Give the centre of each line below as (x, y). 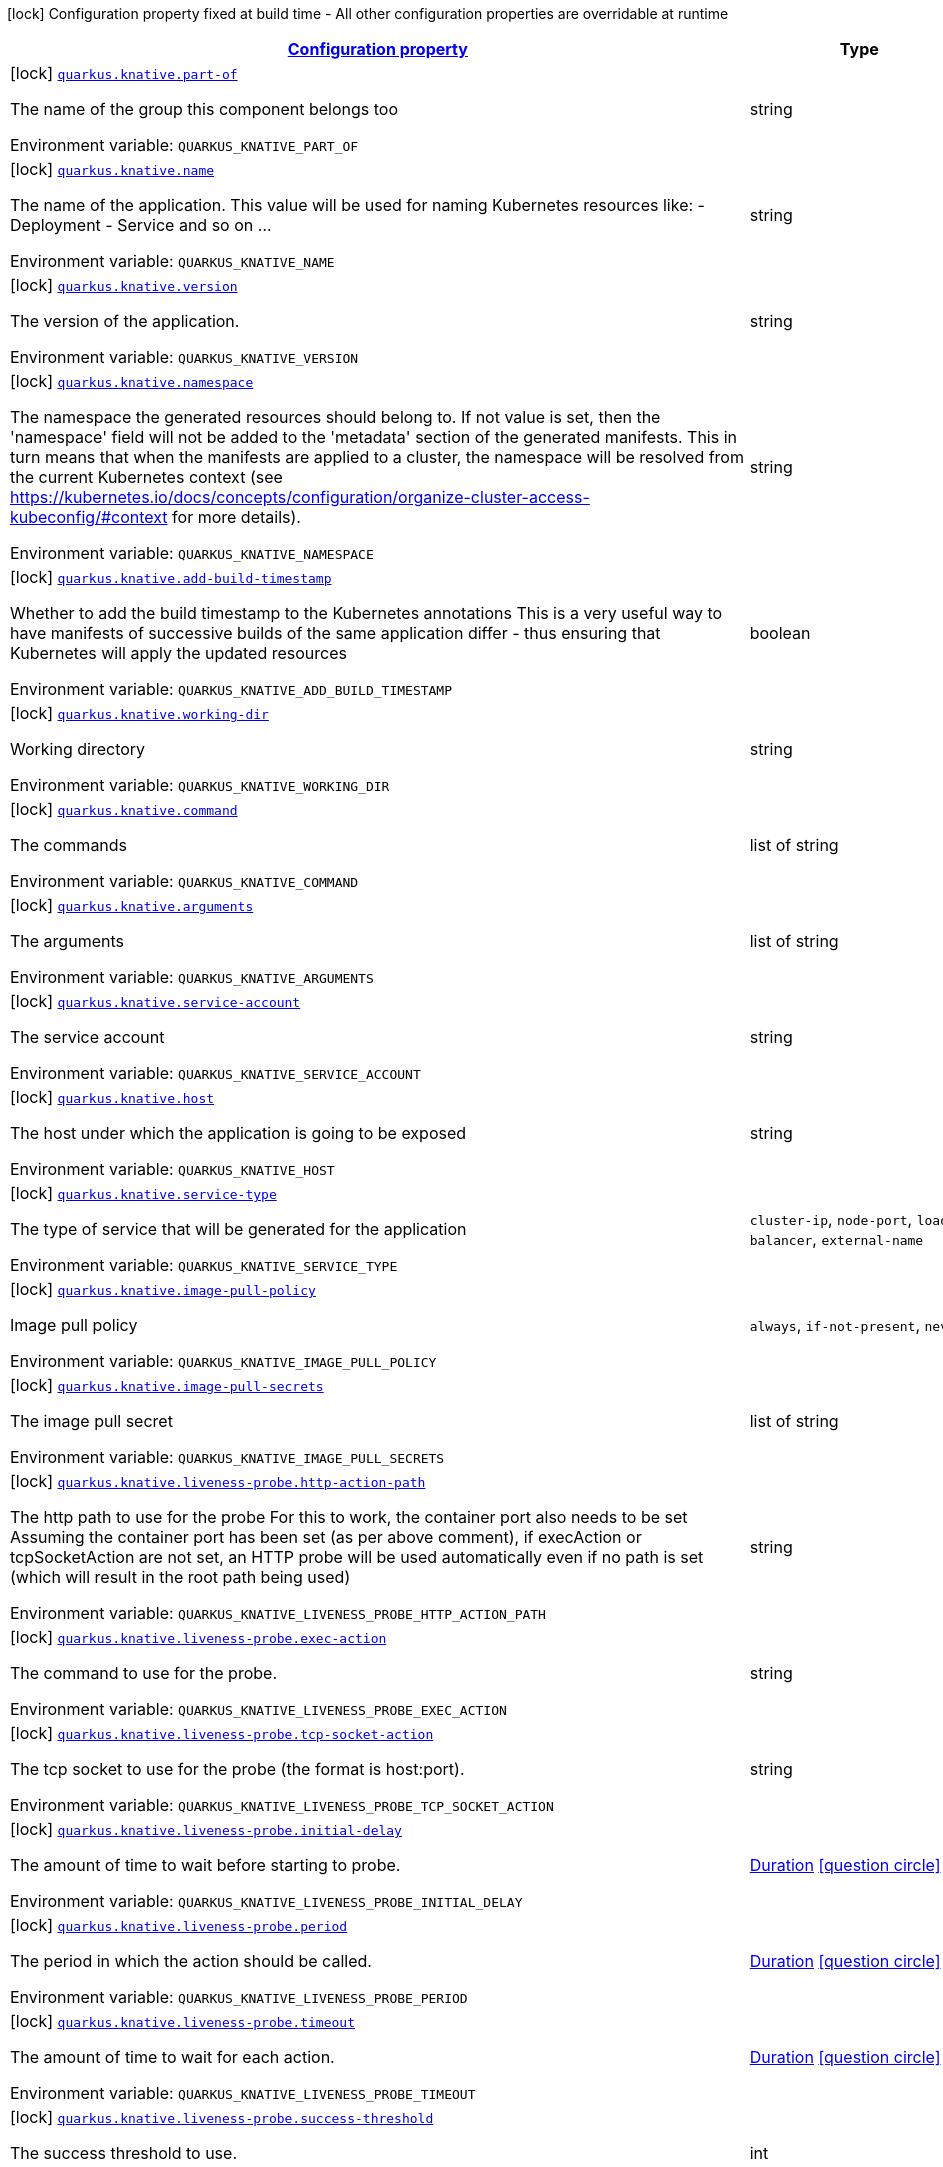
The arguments (67, 941)
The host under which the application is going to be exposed (238, 1133)
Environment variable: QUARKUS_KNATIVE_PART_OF (184, 145)
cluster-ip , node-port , (831, 1219)
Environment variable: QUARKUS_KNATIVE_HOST (172, 1169)
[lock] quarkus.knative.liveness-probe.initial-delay (206, 1829)
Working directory (78, 749)
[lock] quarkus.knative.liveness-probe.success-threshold (222, 2117)
